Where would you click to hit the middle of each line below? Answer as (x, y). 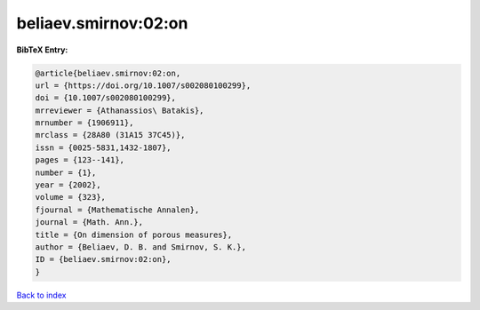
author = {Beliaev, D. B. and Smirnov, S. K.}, (140, 247)
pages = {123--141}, (80, 160)
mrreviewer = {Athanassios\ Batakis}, (120, 110)
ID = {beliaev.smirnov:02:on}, (104, 259)
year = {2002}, (68, 185)
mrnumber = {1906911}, (84, 123)
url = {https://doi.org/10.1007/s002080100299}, (143, 85)
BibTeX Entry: (42, 50)
